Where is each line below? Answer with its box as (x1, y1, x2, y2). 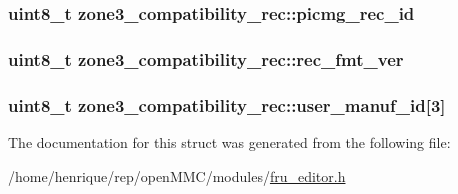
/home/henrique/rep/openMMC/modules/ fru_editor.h (8, 165, 346, 186)
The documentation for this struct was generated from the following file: (8, 131, 451, 152)
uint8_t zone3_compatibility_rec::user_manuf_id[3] (8, 92, 446, 117)
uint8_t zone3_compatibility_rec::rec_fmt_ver (8, 46, 404, 71)
